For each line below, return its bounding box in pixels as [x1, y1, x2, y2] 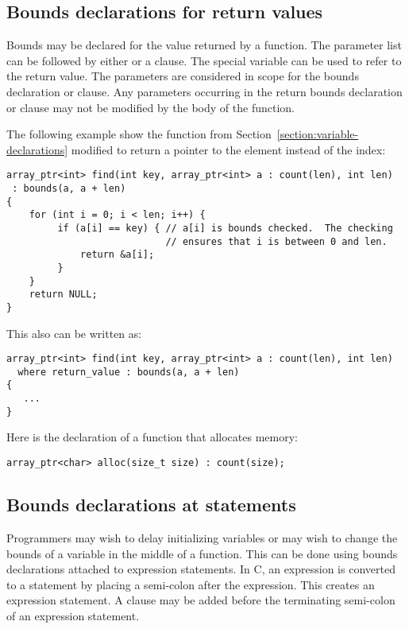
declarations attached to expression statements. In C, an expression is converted [6, 561, 395, 577]
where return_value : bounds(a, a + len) [17, 366, 240, 378]
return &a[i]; [80, 249, 155, 261]
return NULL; [29, 289, 98, 301]
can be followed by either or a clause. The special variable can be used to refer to [6, 52, 402, 68]
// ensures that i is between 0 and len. [165, 235, 388, 247]
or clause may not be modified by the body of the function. [6, 99, 295, 115]
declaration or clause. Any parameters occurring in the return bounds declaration [6, 83, 403, 99]
